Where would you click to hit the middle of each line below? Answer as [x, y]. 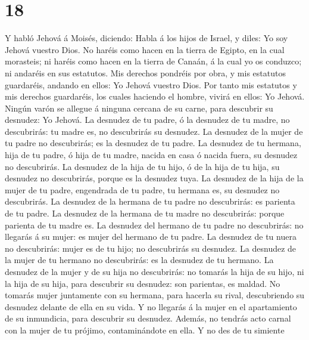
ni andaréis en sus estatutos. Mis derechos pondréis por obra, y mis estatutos [145, 72]
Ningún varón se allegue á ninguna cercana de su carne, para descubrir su [139, 108]
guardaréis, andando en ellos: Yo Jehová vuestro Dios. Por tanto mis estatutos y [151, 84]
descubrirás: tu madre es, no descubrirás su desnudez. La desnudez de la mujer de [154, 131]
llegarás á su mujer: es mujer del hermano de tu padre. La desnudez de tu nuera [151, 237]
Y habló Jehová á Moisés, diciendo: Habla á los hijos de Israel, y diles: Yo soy [146, 38]
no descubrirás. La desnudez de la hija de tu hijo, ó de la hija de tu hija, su [142, 166]
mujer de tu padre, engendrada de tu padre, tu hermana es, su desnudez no [142, 189]
